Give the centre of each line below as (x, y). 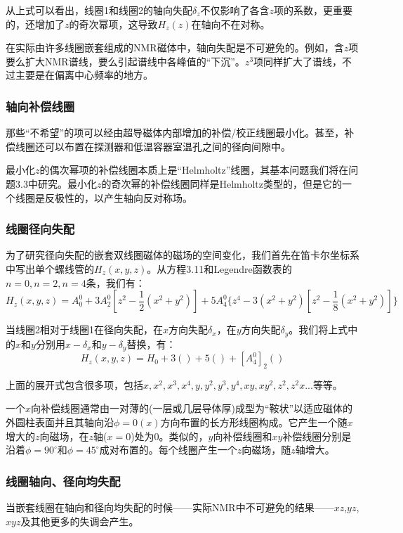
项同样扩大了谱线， (298, 61)
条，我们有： (115, 282)
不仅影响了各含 (235, 10)
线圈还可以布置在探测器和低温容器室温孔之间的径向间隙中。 (153, 146)
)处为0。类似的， (170, 436)
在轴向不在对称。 (231, 24)
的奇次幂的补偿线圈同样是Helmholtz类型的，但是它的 (222, 183)
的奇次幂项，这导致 (113, 24)
